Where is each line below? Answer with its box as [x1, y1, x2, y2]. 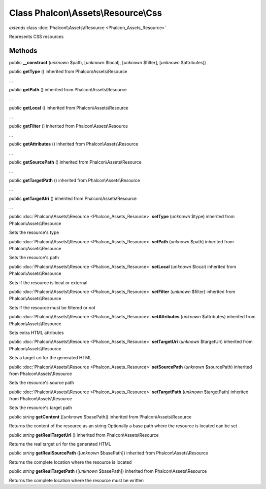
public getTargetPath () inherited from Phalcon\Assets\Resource [9, 177, 140, 183]
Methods [9, 46, 37, 55]
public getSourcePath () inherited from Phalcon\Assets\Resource [9, 159, 142, 165]
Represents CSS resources [9, 34, 64, 39]
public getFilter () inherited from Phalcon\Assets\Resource [9, 123, 128, 129]
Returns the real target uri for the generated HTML [9, 441, 111, 447]
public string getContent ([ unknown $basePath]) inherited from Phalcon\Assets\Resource [9, 414, 192, 419]
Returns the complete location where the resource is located [9, 459, 132, 465]
